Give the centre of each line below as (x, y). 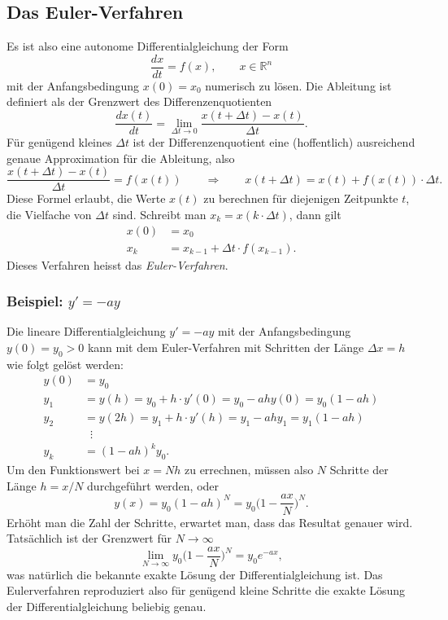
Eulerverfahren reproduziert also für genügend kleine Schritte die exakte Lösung (206, 590)
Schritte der (359, 470)
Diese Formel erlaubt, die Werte (86, 198)
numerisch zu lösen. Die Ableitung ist (298, 85)
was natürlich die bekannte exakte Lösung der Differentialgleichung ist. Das (195, 574)
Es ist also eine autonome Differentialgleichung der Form (148, 46)
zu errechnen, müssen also (249, 470)
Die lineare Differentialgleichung (86, 331)
